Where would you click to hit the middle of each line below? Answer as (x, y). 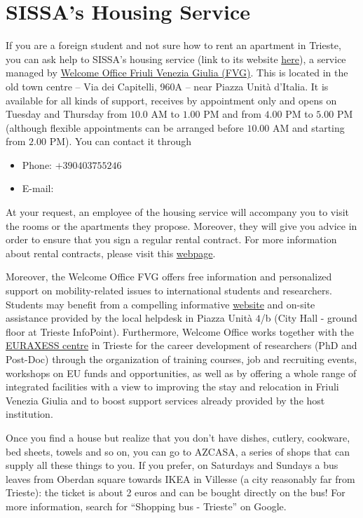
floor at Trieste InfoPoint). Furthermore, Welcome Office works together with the (180, 331)
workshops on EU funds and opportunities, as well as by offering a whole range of (181, 373)
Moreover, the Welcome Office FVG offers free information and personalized (169, 277)
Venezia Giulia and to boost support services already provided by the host (165, 400)
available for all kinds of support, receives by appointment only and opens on (171, 100)
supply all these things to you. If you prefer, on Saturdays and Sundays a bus (172, 465)
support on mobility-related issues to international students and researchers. (169, 291)
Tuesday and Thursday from (67, 114)
